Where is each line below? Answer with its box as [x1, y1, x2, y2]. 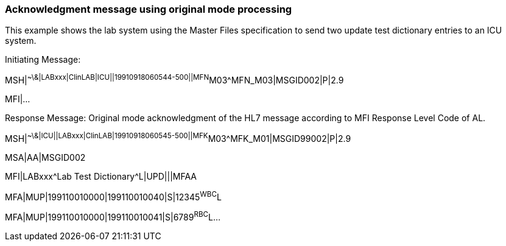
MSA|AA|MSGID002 [5, 152, 86, 163]
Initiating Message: [5, 54, 81, 65]
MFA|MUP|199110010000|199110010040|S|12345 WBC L [5, 189, 222, 202]
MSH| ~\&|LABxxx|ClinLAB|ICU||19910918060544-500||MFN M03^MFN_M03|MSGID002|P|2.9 [5, 73, 344, 86]
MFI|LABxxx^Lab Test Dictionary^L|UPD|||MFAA [5, 170, 197, 181]
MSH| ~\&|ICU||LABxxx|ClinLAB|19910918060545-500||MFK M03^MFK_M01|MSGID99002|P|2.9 [5, 132, 351, 144]
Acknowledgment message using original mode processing [5, 3, 292, 15]
